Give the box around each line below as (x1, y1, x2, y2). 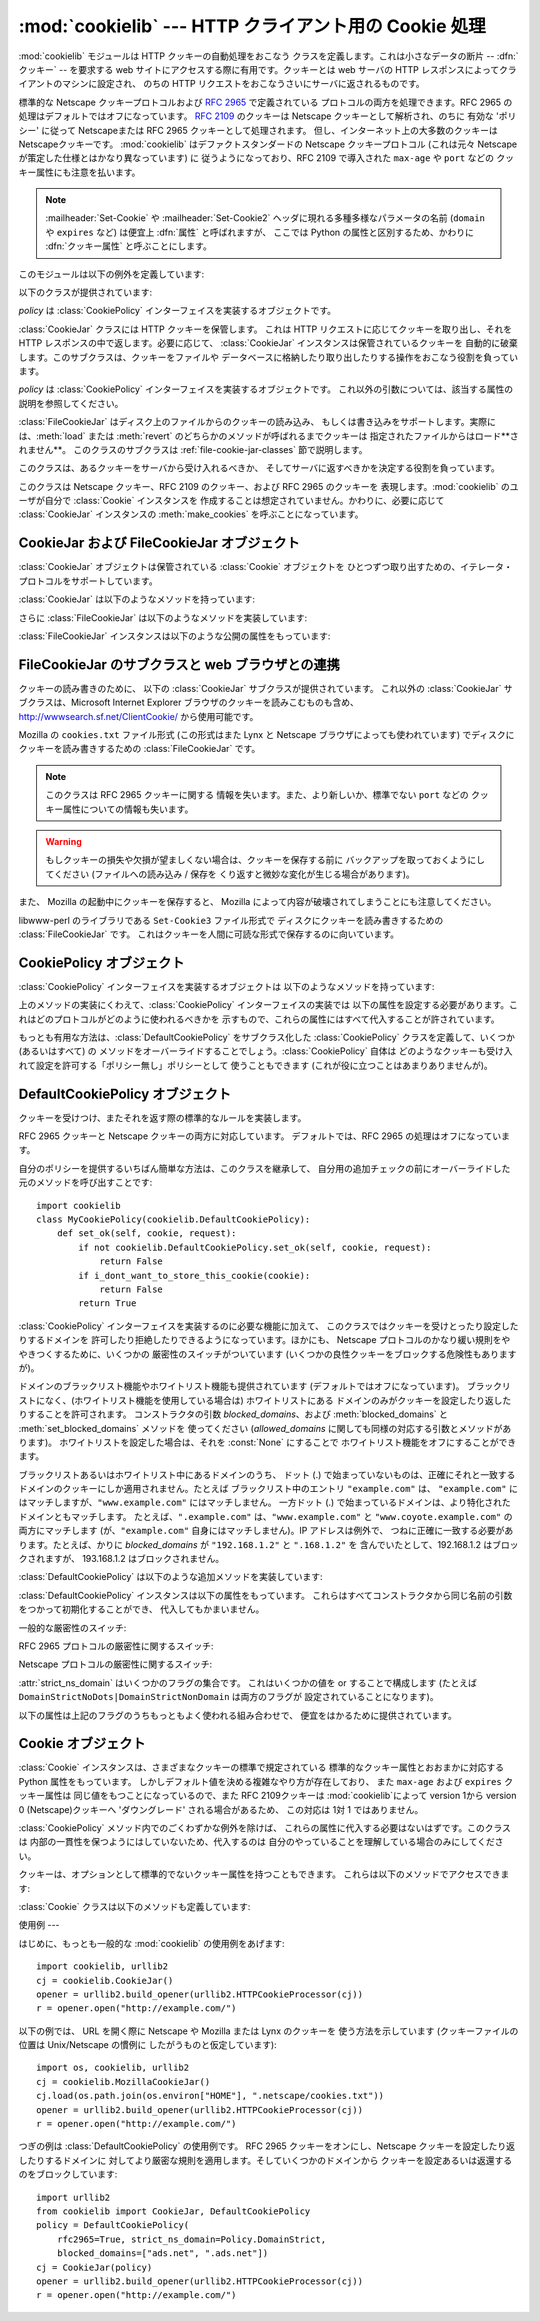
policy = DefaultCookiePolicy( (36, 2220, 190, 2231)
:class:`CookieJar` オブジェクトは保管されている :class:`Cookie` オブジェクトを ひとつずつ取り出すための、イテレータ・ (18, 561, 513, 573)
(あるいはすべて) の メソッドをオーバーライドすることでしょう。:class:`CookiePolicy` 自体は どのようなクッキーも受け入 (18, 1045, 514, 1057)
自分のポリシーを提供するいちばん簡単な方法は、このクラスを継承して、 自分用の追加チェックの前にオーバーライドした (18, 1162, 511, 1174)
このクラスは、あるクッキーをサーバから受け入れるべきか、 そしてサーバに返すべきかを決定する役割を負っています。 (18, 462, 500, 474)
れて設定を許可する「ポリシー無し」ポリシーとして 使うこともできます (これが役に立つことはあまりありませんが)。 (18, 1059, 494, 1071)
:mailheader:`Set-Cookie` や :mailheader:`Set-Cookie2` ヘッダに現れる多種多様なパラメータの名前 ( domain (45, 212, 485, 224)
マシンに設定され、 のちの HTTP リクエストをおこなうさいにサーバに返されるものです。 (61, 78, 425, 90)
